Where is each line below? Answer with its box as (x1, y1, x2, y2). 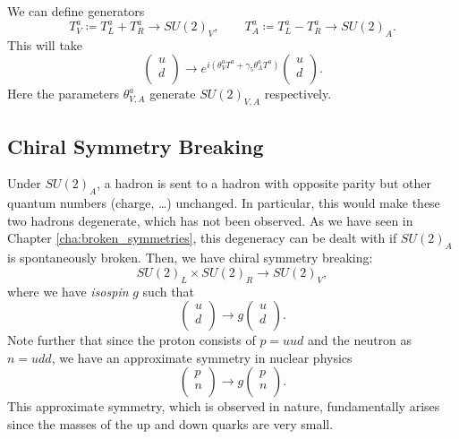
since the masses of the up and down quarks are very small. (7, 415, 334, 434)
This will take (7, 35, 83, 54)
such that (142, 281, 194, 300)
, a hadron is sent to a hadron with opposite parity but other (97, 174, 431, 193)
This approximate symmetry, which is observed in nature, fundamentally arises (7, 397, 440, 416)
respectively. (264, 84, 332, 103)
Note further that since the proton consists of (7, 331, 256, 349)
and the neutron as (308, 331, 412, 349)
